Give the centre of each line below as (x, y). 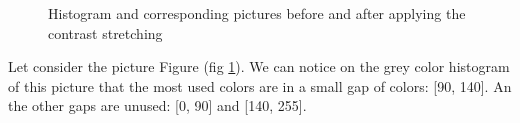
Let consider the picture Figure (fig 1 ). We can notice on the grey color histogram (259, 66)
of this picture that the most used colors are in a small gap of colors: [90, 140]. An (260, 85)
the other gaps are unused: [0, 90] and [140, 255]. (157, 105)
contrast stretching (105, 32)
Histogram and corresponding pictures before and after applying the (257, 13)
